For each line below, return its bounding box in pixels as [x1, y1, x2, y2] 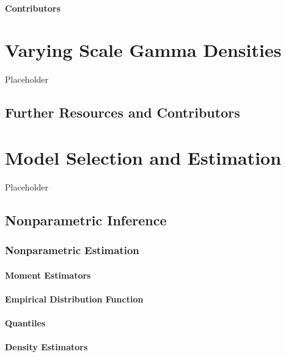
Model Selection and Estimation [5, 145, 282, 170]
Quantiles [5, 317, 46, 329]
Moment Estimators [5, 268, 91, 281]
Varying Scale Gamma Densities [5, 37, 282, 62]
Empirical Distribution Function [5, 292, 144, 305]
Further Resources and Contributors [5, 103, 240, 122]
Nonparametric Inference [5, 210, 167, 229]
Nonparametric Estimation [5, 242, 139, 258]
